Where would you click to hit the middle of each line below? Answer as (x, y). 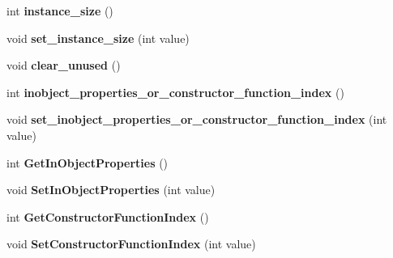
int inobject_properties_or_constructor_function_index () (175, 92)
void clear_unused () (64, 65)
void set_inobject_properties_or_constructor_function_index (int (197, 119)
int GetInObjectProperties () (88, 162)
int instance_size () (60, 11)
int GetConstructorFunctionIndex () (108, 216)
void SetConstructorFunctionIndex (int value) (131, 244)
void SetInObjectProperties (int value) (111, 190)
